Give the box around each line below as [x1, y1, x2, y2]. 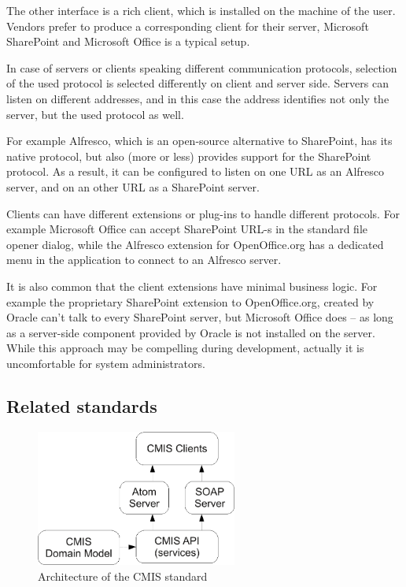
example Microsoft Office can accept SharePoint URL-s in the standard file [6, 221, 368, 237]
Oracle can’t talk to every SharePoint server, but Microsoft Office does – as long [6, 309, 393, 325]
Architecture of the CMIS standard [38, 567, 208, 584]
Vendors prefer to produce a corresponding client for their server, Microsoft [6, 17, 369, 34]
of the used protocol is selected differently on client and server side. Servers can [6, 75, 389, 91]
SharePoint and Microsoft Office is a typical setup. [6, 33, 250, 50]
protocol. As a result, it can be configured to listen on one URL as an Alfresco [6, 163, 385, 180]
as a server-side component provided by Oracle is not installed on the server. [6, 324, 375, 340]
